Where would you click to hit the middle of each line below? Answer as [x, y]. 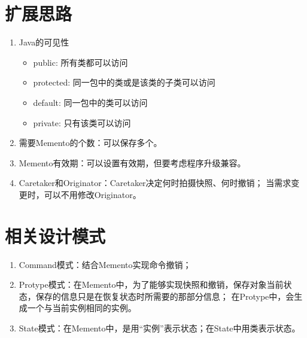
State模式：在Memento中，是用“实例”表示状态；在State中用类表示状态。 [159, 328]
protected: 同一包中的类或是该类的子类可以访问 [124, 82]
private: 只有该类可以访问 [82, 122]
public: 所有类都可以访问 [80, 62]
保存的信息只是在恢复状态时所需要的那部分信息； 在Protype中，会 [165, 296]
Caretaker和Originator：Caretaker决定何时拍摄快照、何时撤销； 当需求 [155, 183]
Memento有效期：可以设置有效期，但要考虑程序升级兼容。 [132, 162]
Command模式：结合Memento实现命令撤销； [105, 264]
